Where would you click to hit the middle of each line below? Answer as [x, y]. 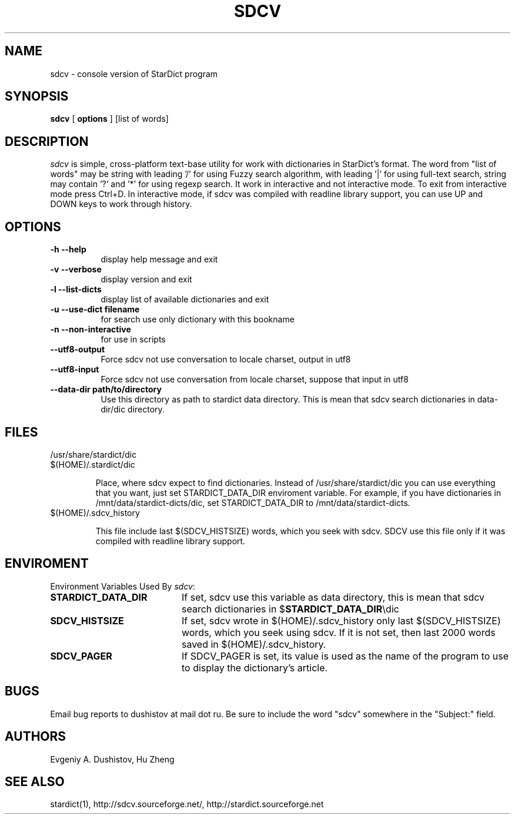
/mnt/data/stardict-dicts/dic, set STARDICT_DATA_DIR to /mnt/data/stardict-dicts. [253, 502]
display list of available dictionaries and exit [185, 299]
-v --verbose [76, 269]
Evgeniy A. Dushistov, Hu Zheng [112, 759]
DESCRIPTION [47, 141]
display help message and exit [159, 259]
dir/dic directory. [133, 409]
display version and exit [146, 279]
